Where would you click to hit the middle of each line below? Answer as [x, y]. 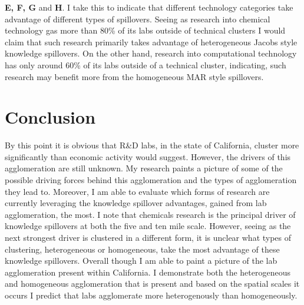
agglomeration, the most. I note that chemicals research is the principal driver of [150, 214]
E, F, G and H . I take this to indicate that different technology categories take [149, 7]
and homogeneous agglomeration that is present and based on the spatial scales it [152, 284]
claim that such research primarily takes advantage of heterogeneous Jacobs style [151, 42]
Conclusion [50, 117]
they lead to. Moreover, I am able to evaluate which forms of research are [137, 191]
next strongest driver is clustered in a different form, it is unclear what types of [148, 238]
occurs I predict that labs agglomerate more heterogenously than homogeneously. [151, 295]
